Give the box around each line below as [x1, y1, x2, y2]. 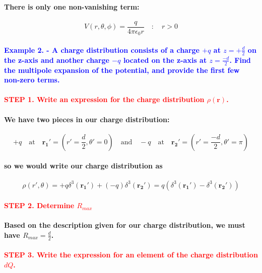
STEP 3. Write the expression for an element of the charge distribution [4, 249, 258, 260]
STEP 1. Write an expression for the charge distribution [4, 94, 205, 105]
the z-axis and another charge [4, 54, 109, 65]
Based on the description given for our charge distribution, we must [4, 220, 245, 230]
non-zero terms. [4, 74, 60, 85]
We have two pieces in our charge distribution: [4, 114, 170, 124]
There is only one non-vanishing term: [4, 1, 140, 12]
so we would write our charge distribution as [4, 160, 163, 171]
